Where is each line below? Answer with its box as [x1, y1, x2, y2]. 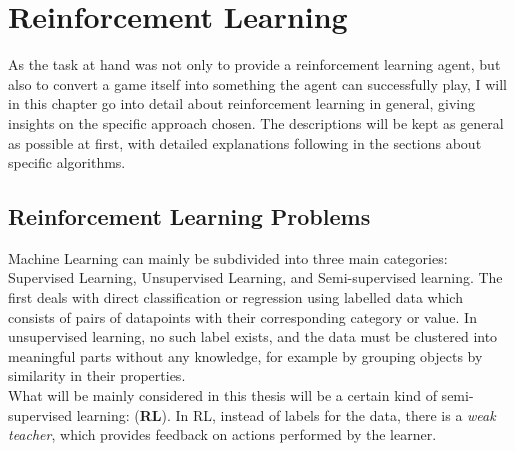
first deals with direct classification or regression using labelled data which [8, 287, 463, 308]
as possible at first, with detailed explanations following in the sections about [8, 132, 482, 153]
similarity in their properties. [8, 365, 186, 386]
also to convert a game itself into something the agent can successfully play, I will [8, 73, 507, 94]
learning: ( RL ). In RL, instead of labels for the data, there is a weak [76, 404, 496, 425]
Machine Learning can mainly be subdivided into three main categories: [8, 247, 448, 268]
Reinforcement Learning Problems [8, 201, 371, 232]
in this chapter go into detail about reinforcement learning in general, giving [8, 93, 475, 114]
